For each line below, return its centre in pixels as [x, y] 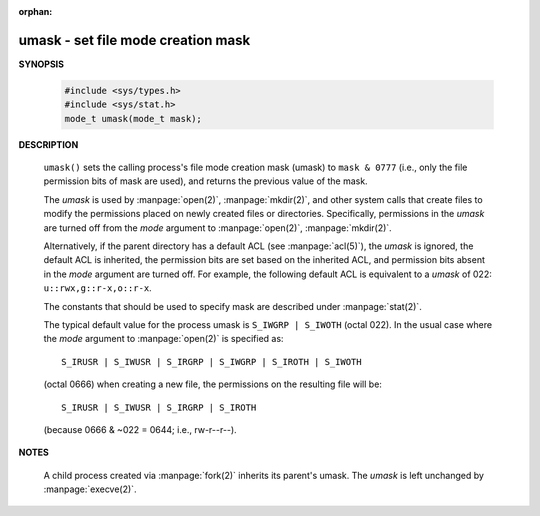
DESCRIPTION [48, 144]
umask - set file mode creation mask [134, 40]
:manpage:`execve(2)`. [90, 489]
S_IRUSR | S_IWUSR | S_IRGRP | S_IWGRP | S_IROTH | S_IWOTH [211, 361]
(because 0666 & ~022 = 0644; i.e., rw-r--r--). [140, 429]
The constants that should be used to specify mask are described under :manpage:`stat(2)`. [232, 306]
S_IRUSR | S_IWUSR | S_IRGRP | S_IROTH [159, 407]
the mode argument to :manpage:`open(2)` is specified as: [163, 339]
